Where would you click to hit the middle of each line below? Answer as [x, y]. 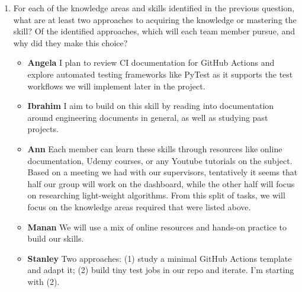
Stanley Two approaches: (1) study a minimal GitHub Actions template [160, 258]
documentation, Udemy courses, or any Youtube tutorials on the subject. [160, 160]
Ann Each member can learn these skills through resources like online [155, 148]
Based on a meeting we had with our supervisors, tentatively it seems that [163, 172]
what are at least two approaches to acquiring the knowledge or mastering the [155, 19]
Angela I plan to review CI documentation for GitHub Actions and [151, 62]
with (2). [44, 281]
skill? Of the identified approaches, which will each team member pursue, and [154, 31]
